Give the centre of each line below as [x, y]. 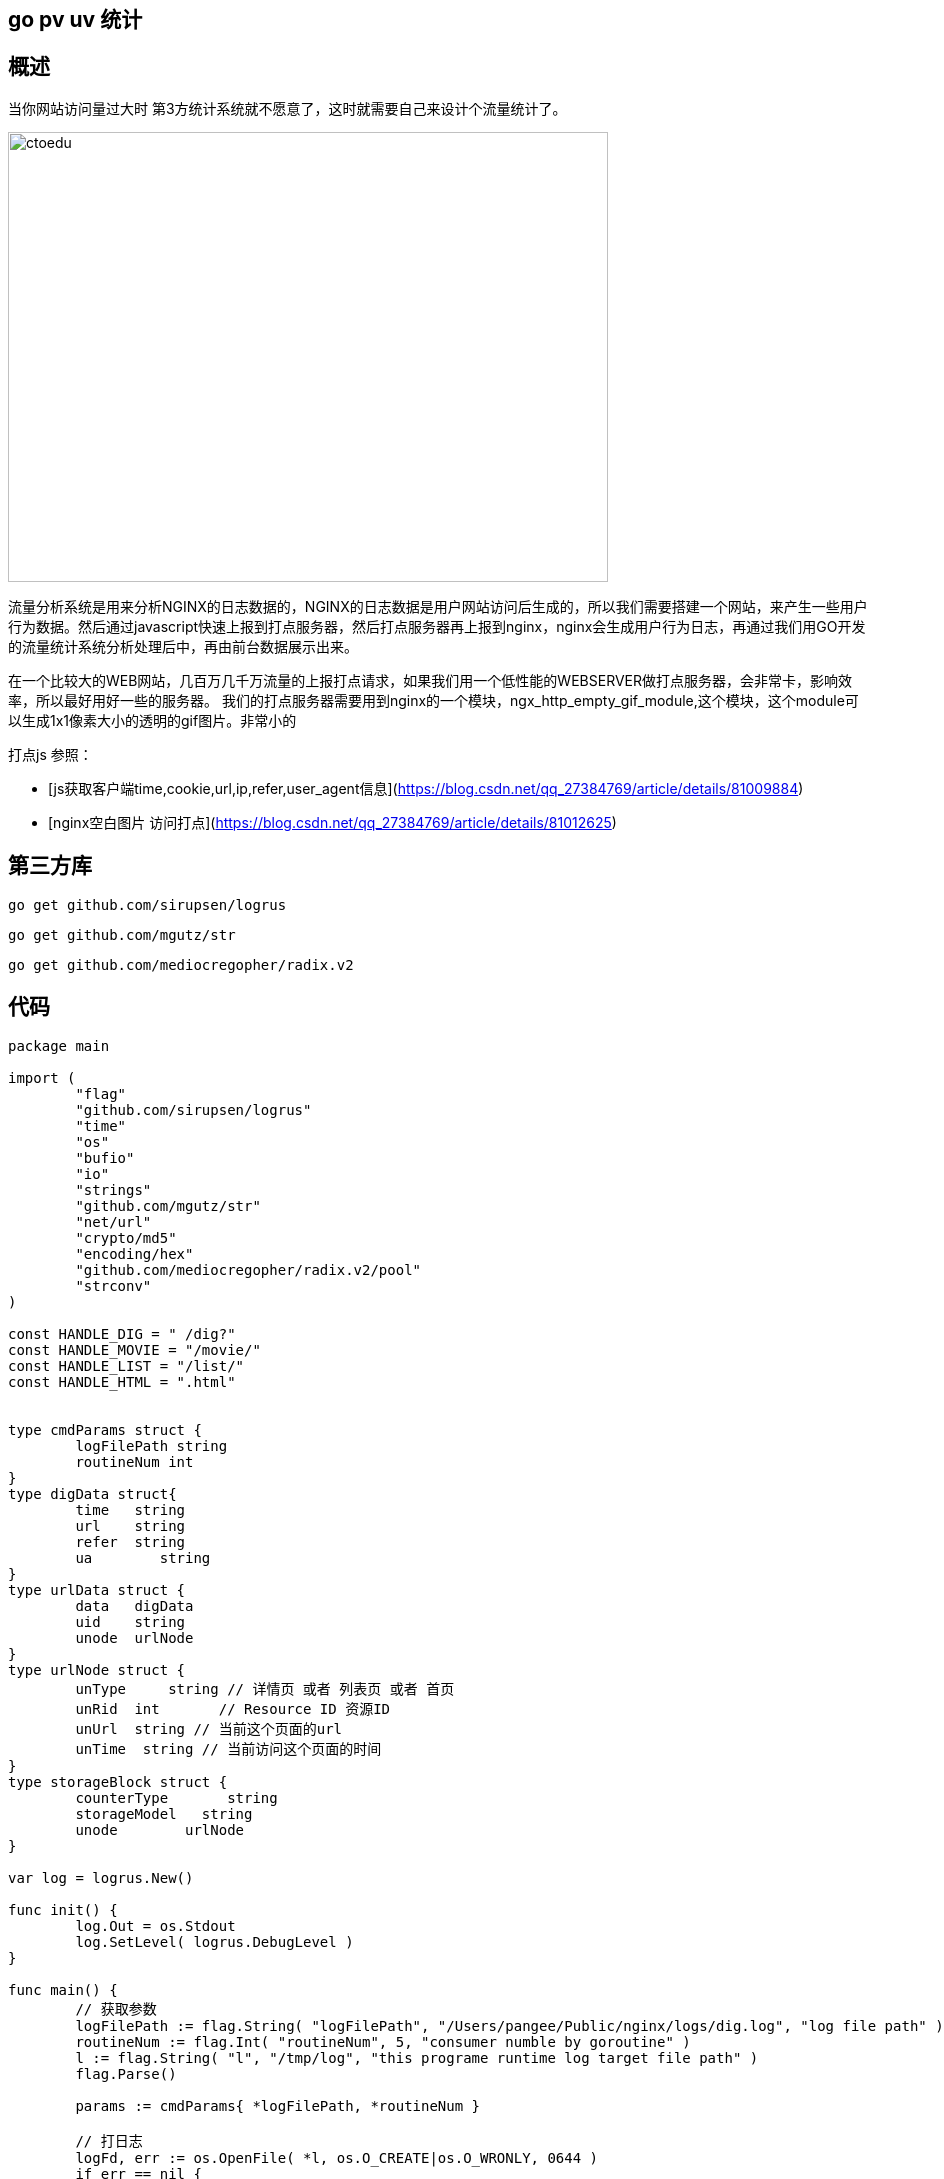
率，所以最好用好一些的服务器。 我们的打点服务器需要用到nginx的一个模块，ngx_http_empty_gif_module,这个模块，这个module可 [433, 700]
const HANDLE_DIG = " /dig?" [122, 1333]
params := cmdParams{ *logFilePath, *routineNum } [278, 2105]
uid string [130, 1621]
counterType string [176, 1797]
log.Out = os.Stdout [155, 1925]
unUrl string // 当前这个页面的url [209, 1728]
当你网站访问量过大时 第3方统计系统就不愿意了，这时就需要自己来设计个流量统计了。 [287, 108]
